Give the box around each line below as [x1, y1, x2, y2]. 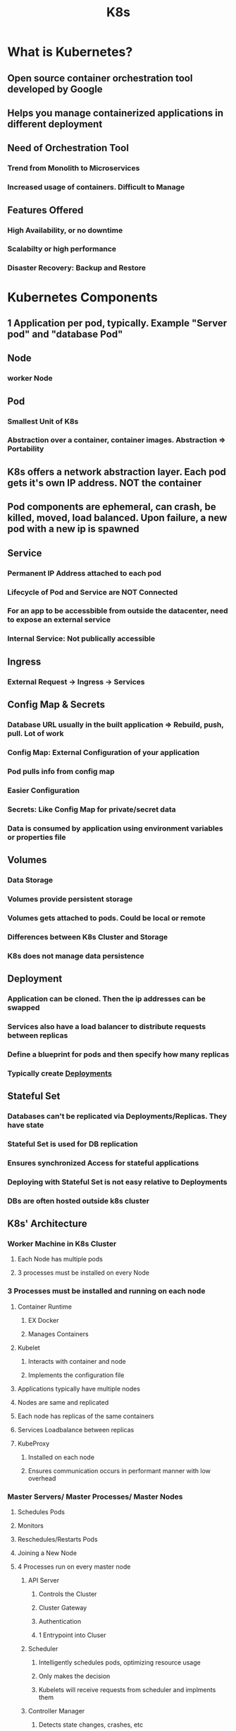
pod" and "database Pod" [7, 328, 123, 340]
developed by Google [7, 83, 104, 95]
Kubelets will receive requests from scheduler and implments [38, 1685, 216, 1694]
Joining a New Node [17, 1548, 77, 1557]
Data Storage [7, 875, 54, 885]
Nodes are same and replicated [17, 1398, 109, 1406]
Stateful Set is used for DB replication [7, 1138, 139, 1148]
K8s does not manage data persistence [7, 951, 144, 960]
